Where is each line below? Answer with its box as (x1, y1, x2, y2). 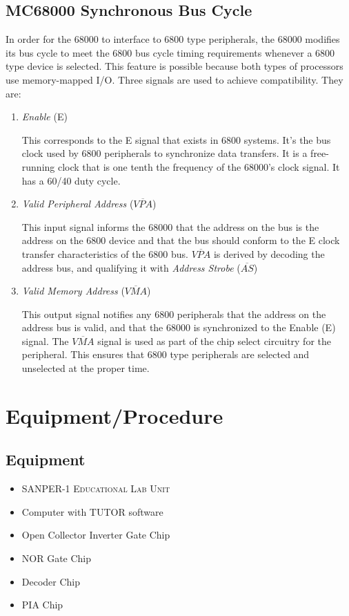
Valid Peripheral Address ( (21, 196, 134, 211)
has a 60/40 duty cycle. (21, 173, 121, 187)
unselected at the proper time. (21, 361, 150, 375)
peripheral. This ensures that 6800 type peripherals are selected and (21, 347, 310, 362)
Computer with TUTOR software (21, 504, 163, 519)
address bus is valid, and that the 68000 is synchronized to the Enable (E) (21, 320, 336, 335)
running (21, 159, 55, 174)
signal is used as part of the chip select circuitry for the (97, 333, 332, 348)
